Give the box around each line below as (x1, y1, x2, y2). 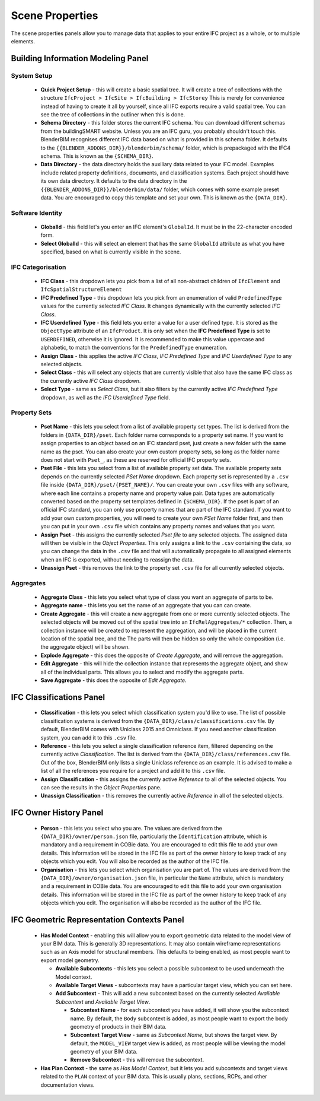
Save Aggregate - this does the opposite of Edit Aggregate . (40, 677, 187, 684)
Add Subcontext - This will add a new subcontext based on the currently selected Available (55, 990, 280, 997)
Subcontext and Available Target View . (55, 998, 151, 1005)
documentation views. (40, 1081, 95, 1089)
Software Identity (11, 208, 62, 217)
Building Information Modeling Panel (11, 53, 149, 64)
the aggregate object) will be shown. (40, 643, 130, 651)
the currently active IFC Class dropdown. (40, 377, 141, 384)
